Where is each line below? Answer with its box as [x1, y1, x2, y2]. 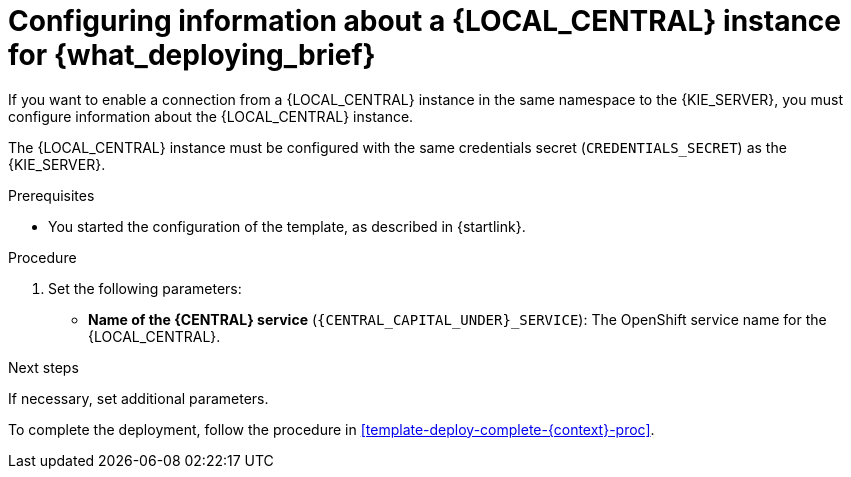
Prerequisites [8, 186, 95, 204]
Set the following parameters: [48, 279, 242, 297]
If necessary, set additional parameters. [8, 389, 269, 407]
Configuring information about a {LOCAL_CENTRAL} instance [8, 4, 841, 38]
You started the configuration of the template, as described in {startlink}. [48, 217, 526, 235]
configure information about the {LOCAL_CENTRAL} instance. [8, 107, 414, 125]
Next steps [8, 358, 79, 376]
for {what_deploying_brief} [8, 38, 376, 72]
